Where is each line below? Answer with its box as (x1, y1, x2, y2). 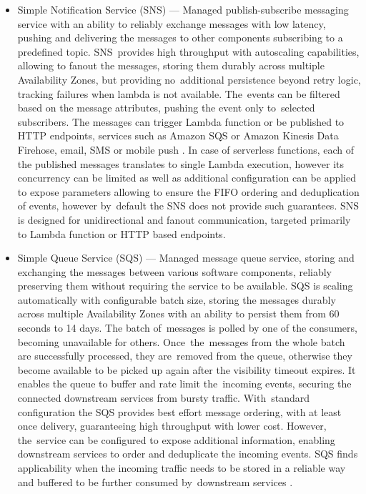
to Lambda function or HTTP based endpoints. (17, 226, 226, 241)
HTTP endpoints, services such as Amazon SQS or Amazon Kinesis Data (17, 128, 339, 143)
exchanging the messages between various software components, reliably (17, 264, 332, 279)
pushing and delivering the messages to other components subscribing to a (17, 30, 343, 45)
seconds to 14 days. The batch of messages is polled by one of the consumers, (17, 320, 357, 335)
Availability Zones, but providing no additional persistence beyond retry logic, (17, 71, 361, 87)
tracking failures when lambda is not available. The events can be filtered (17, 86, 340, 101)
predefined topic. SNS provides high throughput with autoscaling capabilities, (17, 44, 360, 59)
